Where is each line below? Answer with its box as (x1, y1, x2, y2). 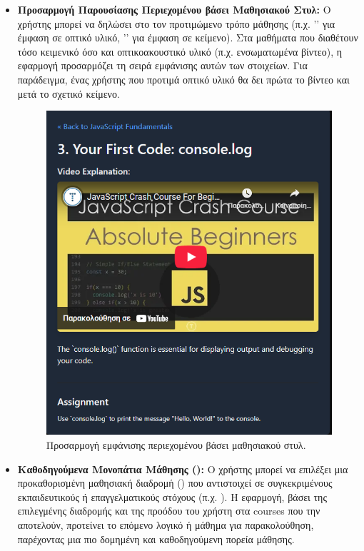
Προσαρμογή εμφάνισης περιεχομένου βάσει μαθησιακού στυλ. (46, 438, 306, 453)
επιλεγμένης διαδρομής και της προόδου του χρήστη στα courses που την (17, 503, 320, 518)
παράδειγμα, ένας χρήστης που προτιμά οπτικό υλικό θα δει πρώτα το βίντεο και (17, 71, 350, 86)
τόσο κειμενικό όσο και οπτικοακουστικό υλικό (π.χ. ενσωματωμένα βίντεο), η (17, 44, 343, 59)
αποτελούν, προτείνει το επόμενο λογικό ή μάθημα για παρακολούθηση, (17, 517, 314, 532)
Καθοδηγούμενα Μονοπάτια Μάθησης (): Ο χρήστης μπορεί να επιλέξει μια (17, 461, 348, 476)
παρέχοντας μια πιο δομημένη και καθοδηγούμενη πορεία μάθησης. (17, 531, 295, 546)
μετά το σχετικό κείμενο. (17, 86, 120, 101)
